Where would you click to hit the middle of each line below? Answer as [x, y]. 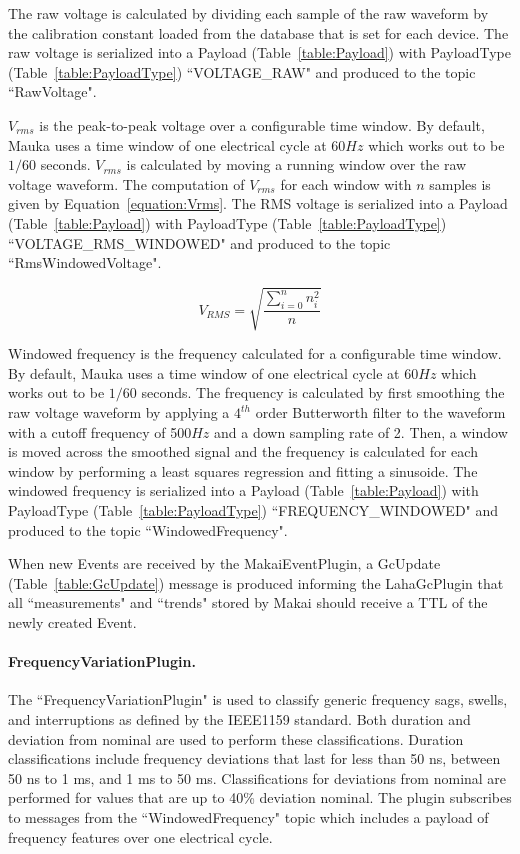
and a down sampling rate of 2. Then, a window [361, 431]
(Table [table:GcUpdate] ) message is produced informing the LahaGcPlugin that [256, 582]
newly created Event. [72, 621]
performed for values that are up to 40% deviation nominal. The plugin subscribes [260, 797]
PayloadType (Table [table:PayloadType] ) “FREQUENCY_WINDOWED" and [253, 510]
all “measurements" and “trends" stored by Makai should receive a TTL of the [248, 602]
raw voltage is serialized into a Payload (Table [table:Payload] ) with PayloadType [259, 52]
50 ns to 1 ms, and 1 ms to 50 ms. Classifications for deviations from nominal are [257, 777]
